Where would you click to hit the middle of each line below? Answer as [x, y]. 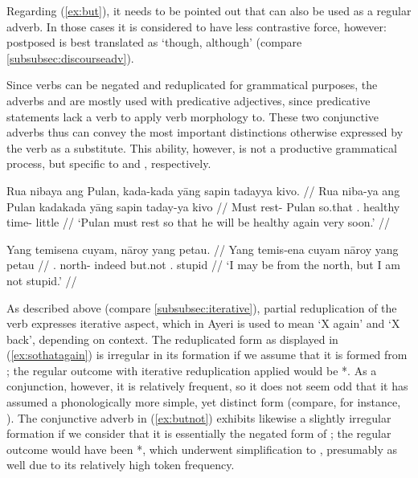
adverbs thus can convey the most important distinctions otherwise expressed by [205, 132]
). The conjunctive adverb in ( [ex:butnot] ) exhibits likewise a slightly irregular [199, 417]
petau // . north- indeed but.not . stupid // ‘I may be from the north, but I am [203, 265]
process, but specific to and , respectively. [109, 163]
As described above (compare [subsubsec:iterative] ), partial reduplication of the [202, 307]
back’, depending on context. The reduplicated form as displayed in [172, 339]
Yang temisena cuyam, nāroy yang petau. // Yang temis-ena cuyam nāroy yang [203, 249]
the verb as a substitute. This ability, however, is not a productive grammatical [202, 147]
